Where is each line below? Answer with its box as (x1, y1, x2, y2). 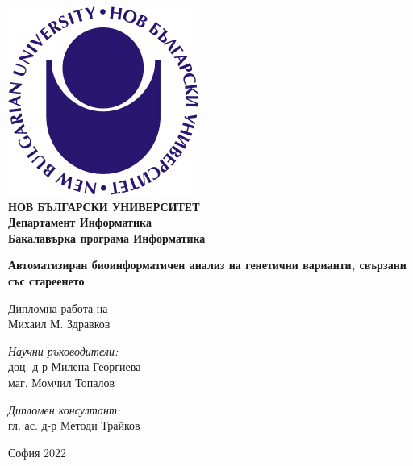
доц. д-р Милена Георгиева (8, 358, 141, 375)
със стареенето (8, 272, 85, 289)
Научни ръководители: (8, 342, 119, 359)
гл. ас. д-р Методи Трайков (8, 417, 140, 434)
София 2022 (8, 443, 67, 460)
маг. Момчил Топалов (8, 373, 115, 390)
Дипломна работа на (8, 299, 108, 316)
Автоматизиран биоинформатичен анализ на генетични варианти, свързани (8, 256, 407, 273)
